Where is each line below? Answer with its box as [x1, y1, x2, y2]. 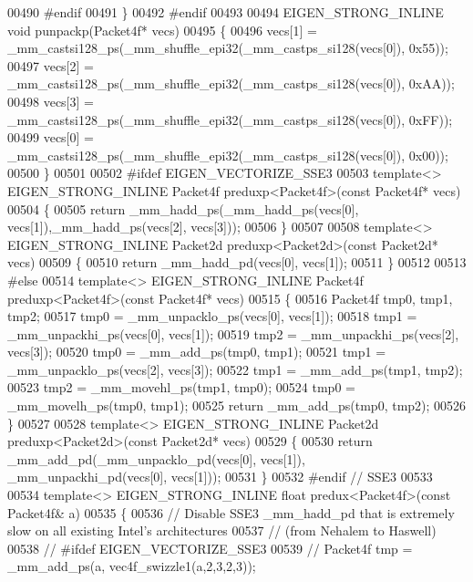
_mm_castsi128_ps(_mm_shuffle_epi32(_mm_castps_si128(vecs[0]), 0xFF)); [7, 109, 453, 129]
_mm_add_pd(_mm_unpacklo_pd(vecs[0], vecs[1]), [7, 449, 305, 468]
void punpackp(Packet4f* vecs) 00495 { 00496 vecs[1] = [7, 20, 317, 39]
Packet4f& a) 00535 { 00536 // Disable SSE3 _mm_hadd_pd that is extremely [7, 503, 455, 522]
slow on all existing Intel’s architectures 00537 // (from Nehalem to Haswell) [7, 521, 437, 540]
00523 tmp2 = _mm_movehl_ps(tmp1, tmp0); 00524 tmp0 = [7, 378, 355, 397]
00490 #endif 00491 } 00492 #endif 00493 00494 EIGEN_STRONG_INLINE [7, 3, 444, 21]
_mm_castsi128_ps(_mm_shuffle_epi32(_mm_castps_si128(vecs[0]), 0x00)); [7, 145, 448, 164]
